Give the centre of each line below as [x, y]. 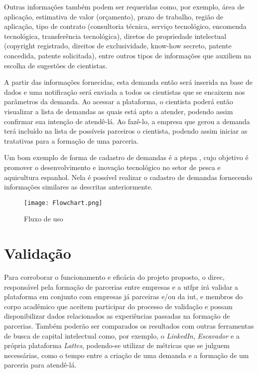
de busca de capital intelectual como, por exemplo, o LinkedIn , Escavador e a [122, 335]
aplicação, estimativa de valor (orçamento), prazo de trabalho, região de [114, 16]
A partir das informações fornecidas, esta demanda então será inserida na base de [128, 82]
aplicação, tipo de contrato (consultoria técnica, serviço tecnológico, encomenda [125, 26]
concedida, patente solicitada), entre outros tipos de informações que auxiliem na [128, 55]
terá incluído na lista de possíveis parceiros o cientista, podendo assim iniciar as [126, 131]
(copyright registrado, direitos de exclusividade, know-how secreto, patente [118, 46]
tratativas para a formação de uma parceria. [71, 140]
